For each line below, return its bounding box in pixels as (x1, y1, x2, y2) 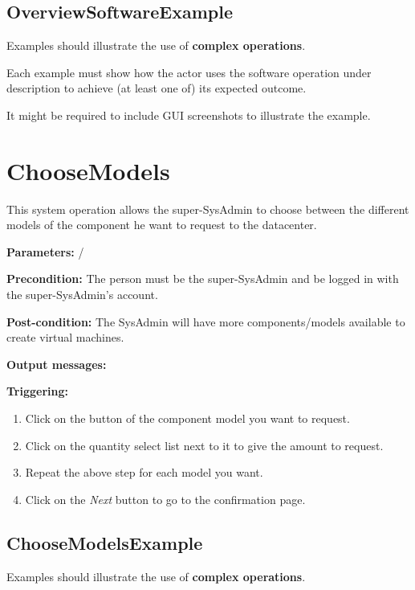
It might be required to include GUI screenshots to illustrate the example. (6, 106, 371, 123)
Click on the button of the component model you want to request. (25, 410, 350, 427)
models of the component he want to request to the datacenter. (6, 216, 317, 233)
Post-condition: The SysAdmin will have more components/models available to (6, 313, 405, 330)
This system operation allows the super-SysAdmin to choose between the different (6, 200, 409, 217)
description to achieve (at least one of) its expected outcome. (6, 80, 307, 96)
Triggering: (6, 383, 68, 399)
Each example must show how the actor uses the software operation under (6, 64, 372, 80)
